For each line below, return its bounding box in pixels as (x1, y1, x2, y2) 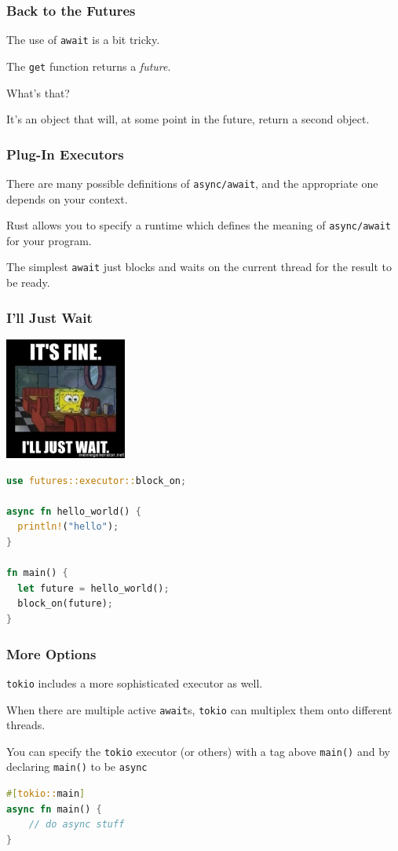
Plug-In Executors (6, 144, 124, 163)
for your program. (6, 232, 92, 248)
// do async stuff (28, 819, 125, 831)
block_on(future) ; (17, 598, 114, 610)
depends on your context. (6, 190, 128, 207)
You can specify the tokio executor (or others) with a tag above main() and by (6, 743, 390, 759)
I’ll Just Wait (6, 307, 93, 327)
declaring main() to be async (6, 758, 148, 775)
